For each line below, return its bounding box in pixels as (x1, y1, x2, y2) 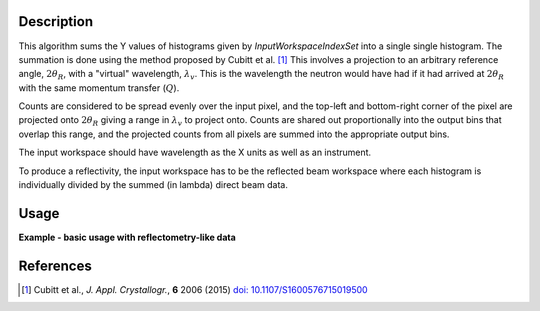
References (18, 257, 92, 274)
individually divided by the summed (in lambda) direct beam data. (18, 179, 289, 191)
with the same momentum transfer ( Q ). (18, 81, 180, 94)
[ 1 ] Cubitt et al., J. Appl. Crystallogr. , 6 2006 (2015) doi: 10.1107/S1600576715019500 (21, 283, 369, 295)
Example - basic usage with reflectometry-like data (18, 231, 237, 243)
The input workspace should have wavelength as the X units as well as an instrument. (18, 146, 372, 159)
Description (18, 13, 94, 30)
